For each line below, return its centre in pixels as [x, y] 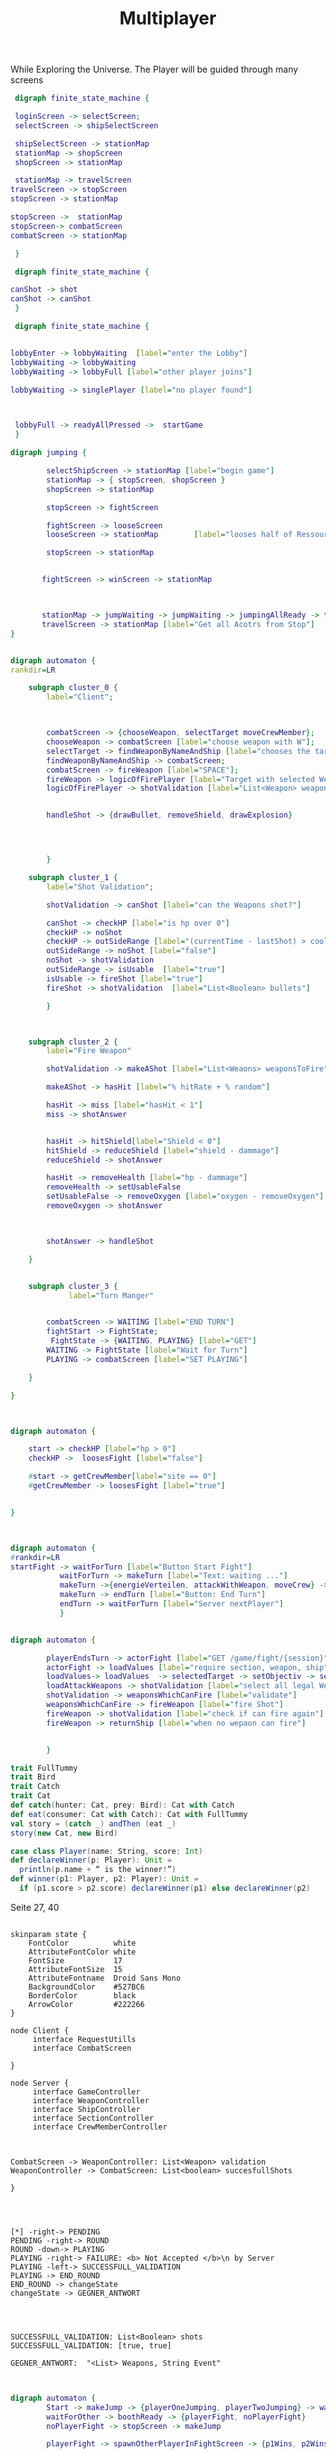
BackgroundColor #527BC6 [86, 1987]
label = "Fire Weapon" [89, 1051]
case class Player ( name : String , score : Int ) [106, 1851]
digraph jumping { [48, 453]
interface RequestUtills [84, 2039]
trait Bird [33, 1777]
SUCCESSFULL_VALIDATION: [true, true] [91, 2345]
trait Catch [35, 1787]
